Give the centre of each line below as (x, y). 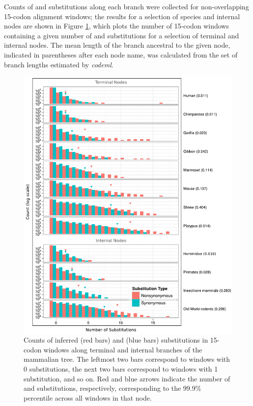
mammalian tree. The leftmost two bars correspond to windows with (127, 359)
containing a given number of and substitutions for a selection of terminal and (122, 35)
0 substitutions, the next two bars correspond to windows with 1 (121, 369)
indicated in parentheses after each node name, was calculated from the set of (121, 54)
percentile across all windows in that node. (88, 397)
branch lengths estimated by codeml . (59, 64)
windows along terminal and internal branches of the (123, 349)
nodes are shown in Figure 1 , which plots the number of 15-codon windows (116, 26)
